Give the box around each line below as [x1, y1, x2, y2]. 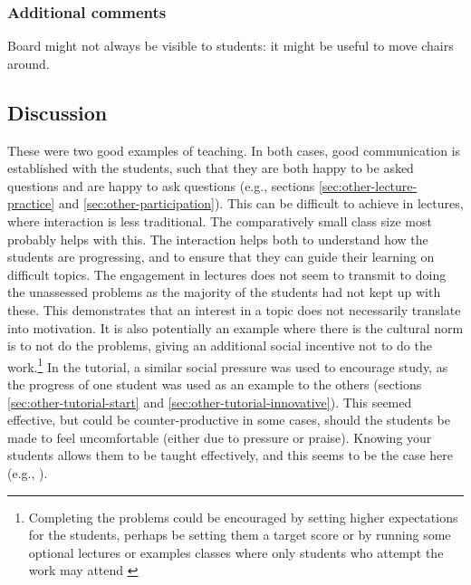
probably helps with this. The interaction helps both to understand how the [7, 229, 428, 248]
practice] [7, 194, 55, 213]
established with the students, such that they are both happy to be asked [7, 158, 414, 177]
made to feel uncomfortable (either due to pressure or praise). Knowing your [7, 427, 432, 446]
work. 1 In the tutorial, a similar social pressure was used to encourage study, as [7, 354, 448, 376]
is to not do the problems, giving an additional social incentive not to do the [7, 336, 432, 355]
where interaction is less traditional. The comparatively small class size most [7, 211, 432, 230]
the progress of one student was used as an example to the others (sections [7, 374, 422, 393]
